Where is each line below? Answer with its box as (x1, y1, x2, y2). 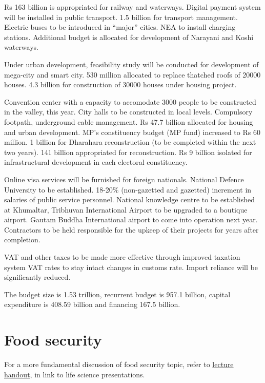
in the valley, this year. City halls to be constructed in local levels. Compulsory (4, 106, 253, 117)
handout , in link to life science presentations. (4, 369, 145, 379)
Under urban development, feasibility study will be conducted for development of (4, 59, 259, 69)
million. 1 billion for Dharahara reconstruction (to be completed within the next (4, 137, 256, 147)
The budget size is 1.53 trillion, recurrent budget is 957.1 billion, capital (4, 289, 231, 299)
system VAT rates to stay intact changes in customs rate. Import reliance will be (4, 261, 258, 272)
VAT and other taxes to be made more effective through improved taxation (4, 252, 240, 262)
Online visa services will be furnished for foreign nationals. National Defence (4, 174, 244, 184)
